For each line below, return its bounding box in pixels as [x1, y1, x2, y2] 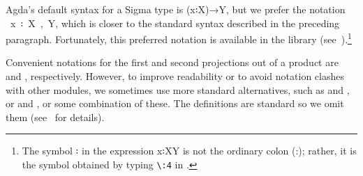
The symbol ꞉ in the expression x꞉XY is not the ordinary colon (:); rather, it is [22, 143, 357, 158]
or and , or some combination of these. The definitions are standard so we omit [6, 96, 344, 111]
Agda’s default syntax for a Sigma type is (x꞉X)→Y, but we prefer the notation [6, 2, 346, 16]
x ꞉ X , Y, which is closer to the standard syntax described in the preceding [10, 15, 340, 30]
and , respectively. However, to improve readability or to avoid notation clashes [6, 69, 344, 83]
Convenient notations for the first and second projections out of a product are [6, 55, 339, 70]
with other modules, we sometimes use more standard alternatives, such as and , [6, 82, 350, 97]
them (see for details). [6, 109, 105, 124]
